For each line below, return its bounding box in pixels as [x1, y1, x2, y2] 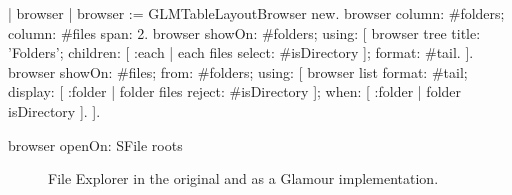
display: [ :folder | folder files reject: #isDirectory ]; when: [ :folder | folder [8, 81, 462, 102]
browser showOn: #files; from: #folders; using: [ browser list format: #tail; [8, 61, 468, 82]
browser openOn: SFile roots [8, 134, 183, 155]
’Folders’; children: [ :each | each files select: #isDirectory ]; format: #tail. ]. [8, 42, 474, 63]
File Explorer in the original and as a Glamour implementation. [48, 168, 439, 189]
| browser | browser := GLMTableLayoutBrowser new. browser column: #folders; [8, 3, 505, 23]
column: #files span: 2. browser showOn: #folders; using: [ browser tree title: [8, 22, 481, 43]
